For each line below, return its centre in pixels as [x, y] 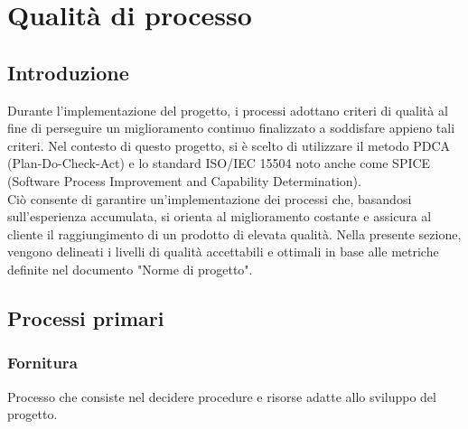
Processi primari [86, 317]
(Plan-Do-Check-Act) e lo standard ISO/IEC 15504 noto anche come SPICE [219, 163]
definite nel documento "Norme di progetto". [130, 269]
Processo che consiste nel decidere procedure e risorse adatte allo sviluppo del [222, 396]
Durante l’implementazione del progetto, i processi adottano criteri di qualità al [228, 110]
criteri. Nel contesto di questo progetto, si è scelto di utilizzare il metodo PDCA [229, 145]
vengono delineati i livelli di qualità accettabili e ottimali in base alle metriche [223, 252]
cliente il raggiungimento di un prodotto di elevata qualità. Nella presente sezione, [234, 233]
